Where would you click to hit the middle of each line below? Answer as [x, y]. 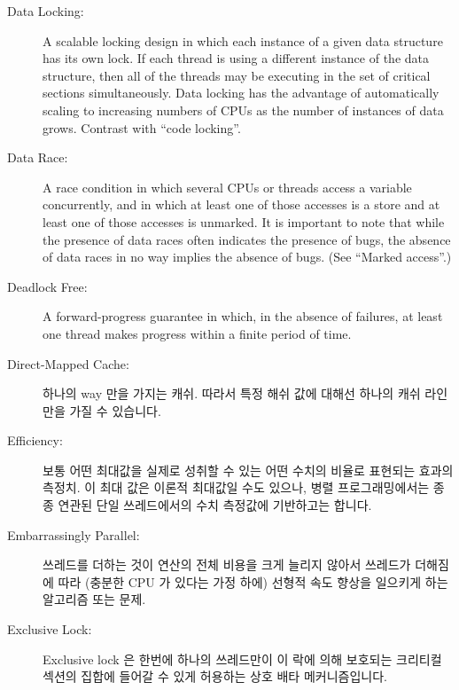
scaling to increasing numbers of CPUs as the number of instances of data [243, 110]
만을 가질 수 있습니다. [102, 410]
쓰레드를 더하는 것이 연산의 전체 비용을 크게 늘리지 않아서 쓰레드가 [227, 565]
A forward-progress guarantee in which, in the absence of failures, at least [243, 316]
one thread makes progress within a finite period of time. [197, 333]
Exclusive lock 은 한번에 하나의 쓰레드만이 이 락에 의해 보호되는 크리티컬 [242, 659]
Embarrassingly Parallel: [74, 534]
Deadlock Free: [47, 286]
